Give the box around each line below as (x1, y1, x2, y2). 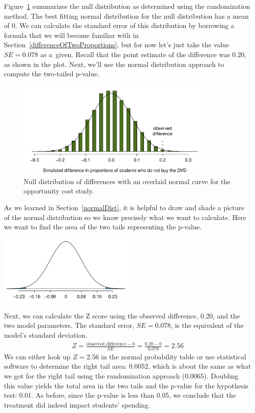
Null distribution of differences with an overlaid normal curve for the (24, 176, 230, 186)
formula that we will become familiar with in (4, 30, 139, 40)
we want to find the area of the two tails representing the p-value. (4, 222, 202, 232)
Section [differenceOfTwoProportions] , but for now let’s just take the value (4, 39, 229, 50)
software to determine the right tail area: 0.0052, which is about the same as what (4, 361, 251, 371)
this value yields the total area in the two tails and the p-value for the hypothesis (4, 380, 249, 390)
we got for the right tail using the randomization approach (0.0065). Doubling (4, 371, 238, 381)
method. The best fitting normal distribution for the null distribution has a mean (4, 10, 249, 21)
